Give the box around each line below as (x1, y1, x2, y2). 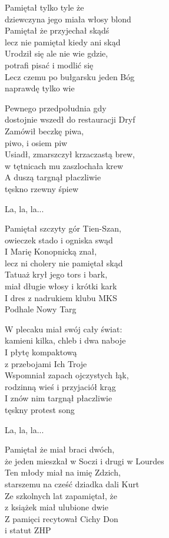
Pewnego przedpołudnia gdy (5, 101, 107, 114)
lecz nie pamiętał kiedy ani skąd (5, 35, 121, 48)
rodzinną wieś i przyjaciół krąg (5, 380, 116, 392)
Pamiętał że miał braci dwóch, (5, 443, 115, 456)
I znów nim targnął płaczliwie (5, 392, 112, 404)
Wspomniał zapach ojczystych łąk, (5, 369, 129, 381)
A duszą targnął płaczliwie (5, 171, 101, 183)
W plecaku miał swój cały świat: (5, 322, 122, 335)
